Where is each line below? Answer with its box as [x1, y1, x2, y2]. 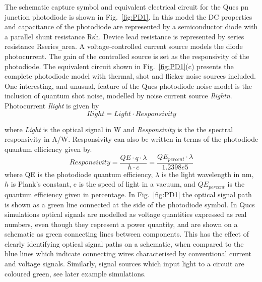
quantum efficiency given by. [5, 143, 92, 154]
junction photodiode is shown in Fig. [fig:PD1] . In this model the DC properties [5, 11, 252, 22]
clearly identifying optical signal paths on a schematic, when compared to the [5, 238, 244, 249]
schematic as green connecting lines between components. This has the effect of [5, 229, 249, 239]
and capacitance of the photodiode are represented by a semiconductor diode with [5, 21, 258, 32]
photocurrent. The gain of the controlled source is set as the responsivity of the [5, 51, 249, 62]
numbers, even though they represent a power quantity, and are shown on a [5, 218, 238, 229]
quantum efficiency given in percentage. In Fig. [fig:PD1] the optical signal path [5, 189, 252, 199]
